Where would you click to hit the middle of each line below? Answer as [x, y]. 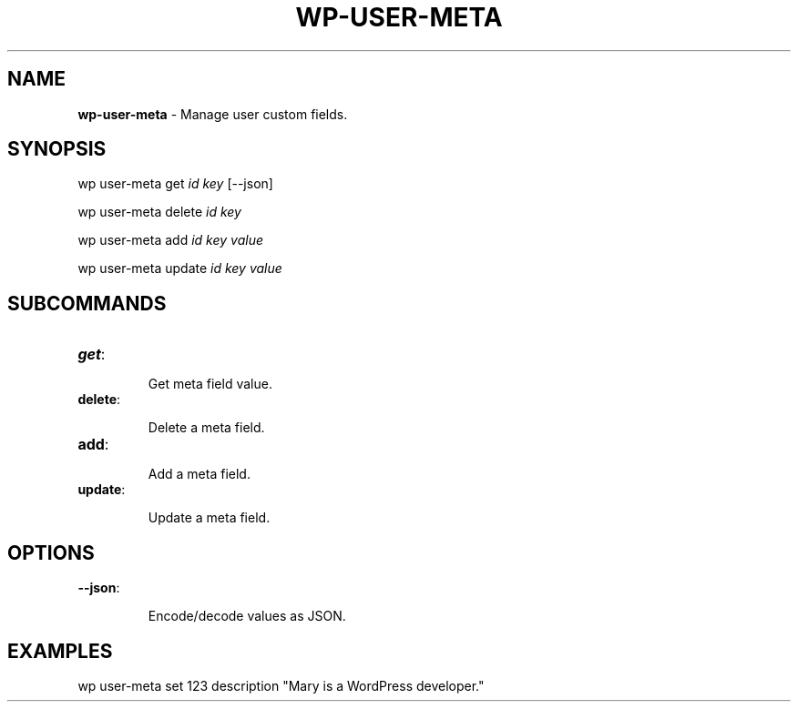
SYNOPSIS [57, 149]
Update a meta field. [209, 518]
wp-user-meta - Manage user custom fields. [213, 114]
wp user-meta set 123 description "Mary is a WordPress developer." [281, 685]
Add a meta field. [199, 474]
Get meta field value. [210, 384]
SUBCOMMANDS [87, 303]
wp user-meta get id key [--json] [175, 184]
